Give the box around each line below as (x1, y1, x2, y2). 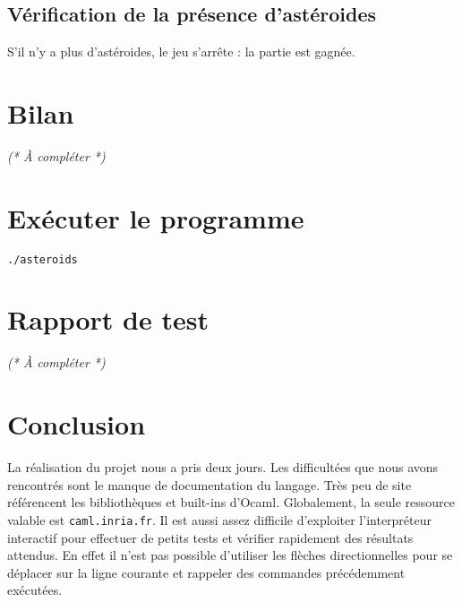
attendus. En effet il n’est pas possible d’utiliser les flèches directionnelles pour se (7, 546, 453, 564)
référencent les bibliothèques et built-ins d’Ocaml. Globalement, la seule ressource (7, 493, 456, 512)
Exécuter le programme (7, 199, 304, 236)
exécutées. (7, 580, 63, 599)
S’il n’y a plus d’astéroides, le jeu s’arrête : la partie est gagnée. (7, 42, 355, 61)
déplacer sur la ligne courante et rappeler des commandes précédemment (7, 563, 406, 581)
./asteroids (7, 253, 78, 266)
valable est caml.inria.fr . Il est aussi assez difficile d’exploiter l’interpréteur (7, 510, 432, 529)
